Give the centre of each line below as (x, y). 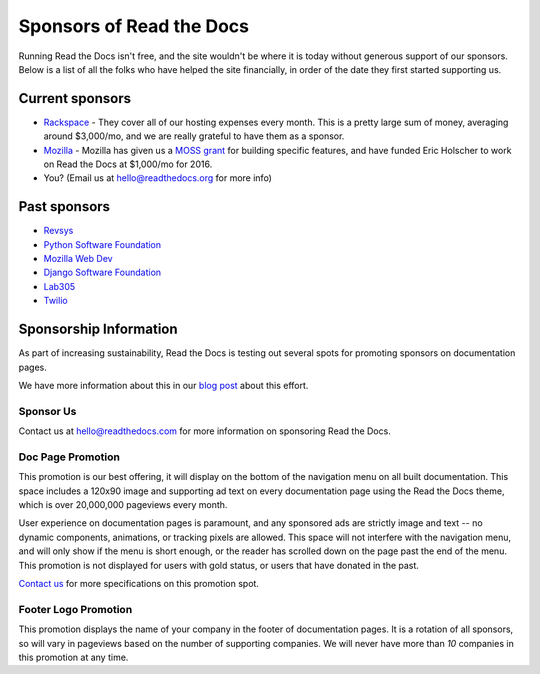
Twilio (56, 301)
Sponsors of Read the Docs (134, 26)
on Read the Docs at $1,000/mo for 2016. (128, 164)
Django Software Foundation (102, 272)
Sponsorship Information (98, 329)
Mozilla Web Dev (78, 259)
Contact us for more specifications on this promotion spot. (139, 583)
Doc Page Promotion (69, 457)
